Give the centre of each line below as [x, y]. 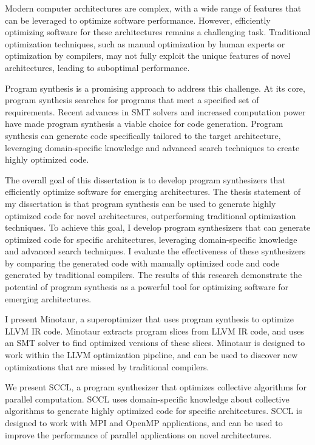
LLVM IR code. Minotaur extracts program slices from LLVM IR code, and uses [154, 331]
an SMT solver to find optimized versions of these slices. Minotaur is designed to [155, 343]
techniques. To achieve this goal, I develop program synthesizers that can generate [158, 227]
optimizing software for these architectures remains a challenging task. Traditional [158, 32]
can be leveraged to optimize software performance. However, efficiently [138, 20]
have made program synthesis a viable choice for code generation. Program [144, 124]
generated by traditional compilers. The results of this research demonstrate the [154, 275]
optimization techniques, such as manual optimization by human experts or [145, 43]
